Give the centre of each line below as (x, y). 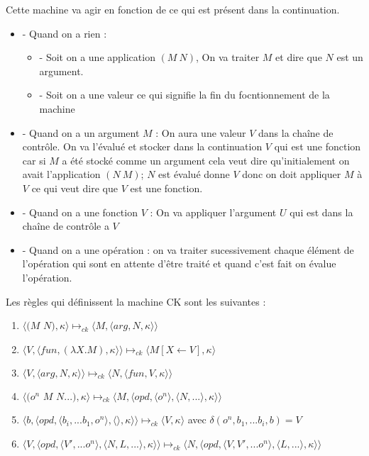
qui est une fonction (318, 146)
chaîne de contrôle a (66, 226)
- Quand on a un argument (81, 132)
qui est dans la (321, 212)
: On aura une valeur (201, 132)
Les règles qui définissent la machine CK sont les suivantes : (136, 301)
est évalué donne (194, 174)
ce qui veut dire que (75, 188)
